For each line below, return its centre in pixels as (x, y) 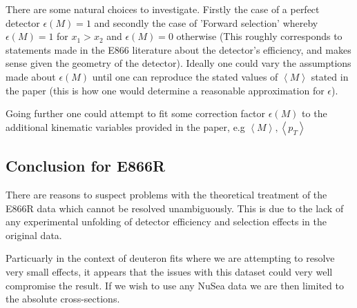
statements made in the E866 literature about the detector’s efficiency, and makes (178, 49)
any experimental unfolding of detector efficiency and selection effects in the (166, 222)
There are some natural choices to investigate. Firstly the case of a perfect (163, 9)
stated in (330, 76)
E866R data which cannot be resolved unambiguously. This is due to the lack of (175, 208)
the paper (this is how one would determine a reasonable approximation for (165, 90)
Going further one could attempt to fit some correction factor (136, 113)
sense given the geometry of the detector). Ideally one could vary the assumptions (178, 63)
